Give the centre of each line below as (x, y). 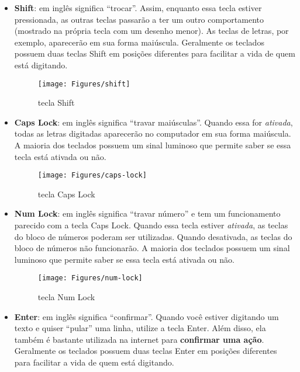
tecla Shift (56, 102)
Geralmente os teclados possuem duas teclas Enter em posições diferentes (146, 351)
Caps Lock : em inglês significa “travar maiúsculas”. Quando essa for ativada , (154, 122)
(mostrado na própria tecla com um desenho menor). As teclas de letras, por (151, 31)
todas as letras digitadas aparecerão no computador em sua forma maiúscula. (153, 133)
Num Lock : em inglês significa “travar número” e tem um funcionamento (147, 213)
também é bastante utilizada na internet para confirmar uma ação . (139, 339)
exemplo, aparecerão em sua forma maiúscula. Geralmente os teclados (139, 42)
